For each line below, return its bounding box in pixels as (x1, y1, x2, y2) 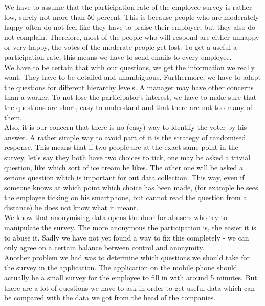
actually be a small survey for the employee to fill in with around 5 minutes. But (4, 272, 257, 283)
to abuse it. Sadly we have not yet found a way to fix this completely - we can (4, 232, 249, 243)
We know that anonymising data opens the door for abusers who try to (4, 212, 228, 223)
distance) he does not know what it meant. (4, 202, 139, 212)
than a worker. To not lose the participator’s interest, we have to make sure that (4, 92, 257, 102)
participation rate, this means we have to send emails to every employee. (4, 51, 232, 62)
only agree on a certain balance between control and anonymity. (4, 242, 205, 253)
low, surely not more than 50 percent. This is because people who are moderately (4, 11, 259, 22)
